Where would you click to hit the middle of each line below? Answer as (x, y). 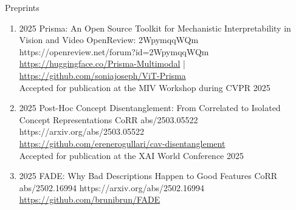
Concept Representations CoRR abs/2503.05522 (108, 119)
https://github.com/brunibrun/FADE (90, 199)
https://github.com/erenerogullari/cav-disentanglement (122, 143)
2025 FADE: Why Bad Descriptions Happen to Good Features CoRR (148, 176)
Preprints (22, 7)
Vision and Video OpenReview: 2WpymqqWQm (109, 40)
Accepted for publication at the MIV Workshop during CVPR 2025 (145, 87)
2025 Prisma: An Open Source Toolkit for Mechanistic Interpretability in (155, 28)
